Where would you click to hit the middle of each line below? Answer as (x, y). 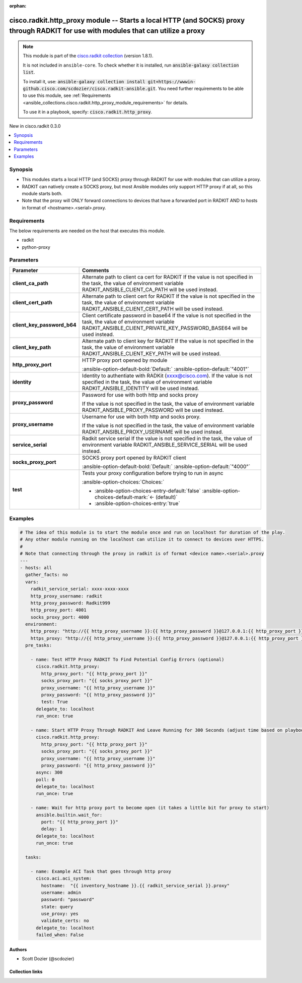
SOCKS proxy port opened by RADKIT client (134, 458)
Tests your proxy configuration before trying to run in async (153, 473)
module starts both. (42, 194)
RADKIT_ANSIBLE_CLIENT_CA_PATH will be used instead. (150, 289)
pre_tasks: (39, 645)
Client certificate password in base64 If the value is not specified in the (167, 315)
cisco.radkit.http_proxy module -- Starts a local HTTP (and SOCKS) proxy (127, 20)
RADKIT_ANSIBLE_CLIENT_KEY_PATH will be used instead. (152, 353)
